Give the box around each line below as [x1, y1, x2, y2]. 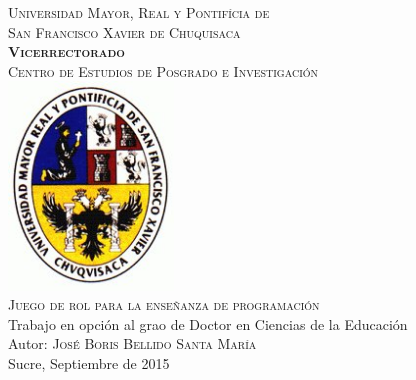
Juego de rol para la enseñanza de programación [8, 294, 320, 315]
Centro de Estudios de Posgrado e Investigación [8, 60, 319, 81]
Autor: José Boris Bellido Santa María [8, 333, 257, 354]
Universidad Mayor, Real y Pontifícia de [8, 2, 270, 22]
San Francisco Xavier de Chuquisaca [8, 21, 241, 42]
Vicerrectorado [8, 41, 125, 62]
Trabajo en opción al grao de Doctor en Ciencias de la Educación [8, 313, 408, 334]
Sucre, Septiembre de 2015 [8, 353, 170, 374]
